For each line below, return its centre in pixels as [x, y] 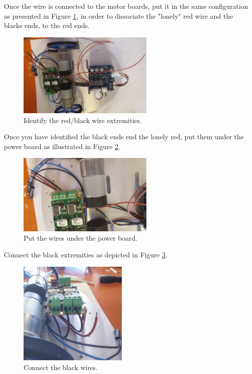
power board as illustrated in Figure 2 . [62, 146]
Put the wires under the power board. [81, 238]
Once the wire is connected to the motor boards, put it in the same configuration [126, 6]
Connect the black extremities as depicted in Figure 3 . [86, 255]
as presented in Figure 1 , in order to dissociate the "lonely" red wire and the [119, 16]
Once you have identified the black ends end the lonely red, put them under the [124, 137]
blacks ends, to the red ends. [47, 25]
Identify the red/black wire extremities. [83, 120]
